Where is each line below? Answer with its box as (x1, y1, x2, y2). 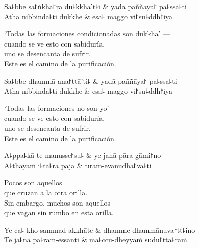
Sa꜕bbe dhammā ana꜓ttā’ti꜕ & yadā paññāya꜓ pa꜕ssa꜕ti (4, 75, 177, 86)
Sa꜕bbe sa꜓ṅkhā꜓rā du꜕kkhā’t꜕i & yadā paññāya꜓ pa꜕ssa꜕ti (4, 1, 187, 11)
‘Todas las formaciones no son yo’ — (4, 102, 118, 113)
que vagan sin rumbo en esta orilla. (4, 207, 114, 218)
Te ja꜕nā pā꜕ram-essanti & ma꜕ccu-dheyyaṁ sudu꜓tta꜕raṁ (4, 234, 187, 245)
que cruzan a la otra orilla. (4, 187, 88, 197)
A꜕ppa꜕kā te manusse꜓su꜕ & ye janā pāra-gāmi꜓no (4, 150, 161, 161)
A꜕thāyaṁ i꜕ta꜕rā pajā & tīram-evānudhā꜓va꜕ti (4, 160, 152, 170)
